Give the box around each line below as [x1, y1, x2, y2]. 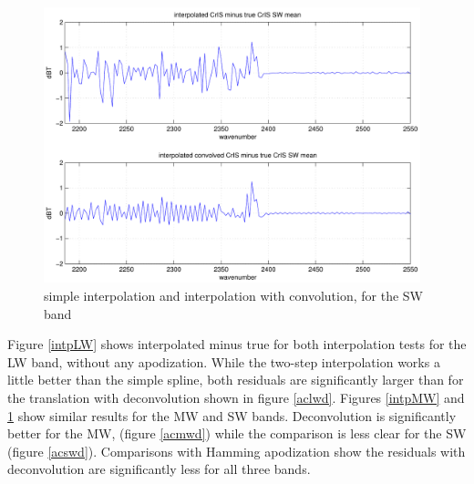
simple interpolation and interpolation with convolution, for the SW [44, 285, 423, 304]
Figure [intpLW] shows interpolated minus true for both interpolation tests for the [7, 335, 467, 354]
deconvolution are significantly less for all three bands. [7, 459, 311, 479]
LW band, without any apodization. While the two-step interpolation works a [7, 352, 440, 371]
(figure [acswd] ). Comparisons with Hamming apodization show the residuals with [7, 441, 466, 460]
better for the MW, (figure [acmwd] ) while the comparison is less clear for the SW [7, 424, 467, 443]
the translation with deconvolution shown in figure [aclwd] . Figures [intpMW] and [7, 387, 465, 407]
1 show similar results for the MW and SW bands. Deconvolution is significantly [7, 406, 457, 425]
